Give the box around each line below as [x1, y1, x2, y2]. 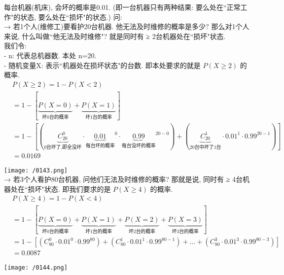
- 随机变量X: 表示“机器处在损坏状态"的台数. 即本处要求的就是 [4, 60, 201, 70]
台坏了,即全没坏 [46, 144, 82, 150]
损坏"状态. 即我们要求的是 [28, 183, 111, 194]
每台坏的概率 [85, 143, 115, 148]
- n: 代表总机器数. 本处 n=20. [4, 50, 97, 60]
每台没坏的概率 [121, 143, 156, 148]
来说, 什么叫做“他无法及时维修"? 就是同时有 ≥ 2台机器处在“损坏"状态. [4, 31, 226, 41]
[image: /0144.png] [4, 264, 68, 272]
